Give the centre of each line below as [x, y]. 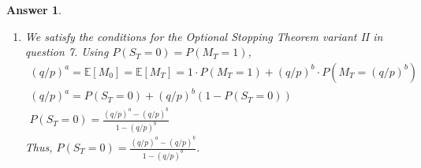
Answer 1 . [34, 9]
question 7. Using [67, 52]
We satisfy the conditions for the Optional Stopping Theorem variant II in [204, 36]
